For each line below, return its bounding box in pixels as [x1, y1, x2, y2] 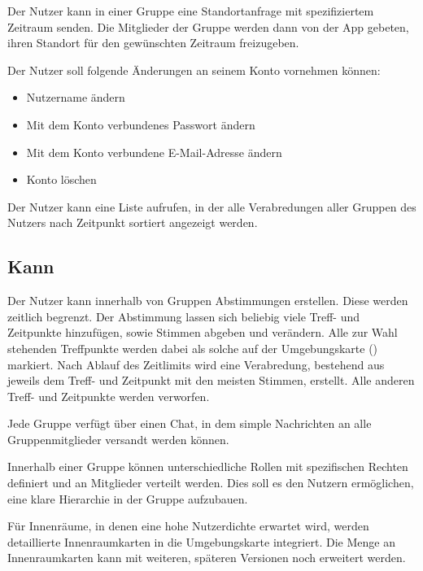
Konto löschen [26, 171, 97, 188]
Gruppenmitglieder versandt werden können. [7, 430, 229, 447]
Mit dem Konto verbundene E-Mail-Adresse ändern [26, 143, 282, 160]
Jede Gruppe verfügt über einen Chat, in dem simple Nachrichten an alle [7, 415, 372, 432]
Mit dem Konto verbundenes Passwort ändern [26, 116, 255, 133]
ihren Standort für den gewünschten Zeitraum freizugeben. [7, 34, 299, 51]
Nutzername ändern [26, 89, 125, 106]
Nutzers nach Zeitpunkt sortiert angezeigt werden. [7, 214, 258, 231]
